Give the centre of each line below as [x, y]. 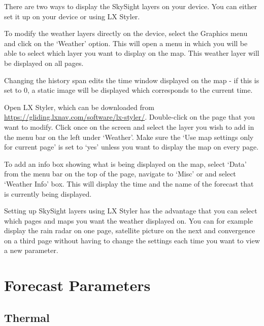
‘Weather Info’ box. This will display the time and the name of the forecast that [129, 183]
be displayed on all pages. [44, 63]
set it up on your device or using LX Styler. [72, 16]
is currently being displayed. [48, 193]
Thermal [27, 317]
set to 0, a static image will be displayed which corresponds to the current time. [128, 90]
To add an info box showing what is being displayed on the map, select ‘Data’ [125, 164]
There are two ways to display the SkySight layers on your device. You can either [131, 6]
